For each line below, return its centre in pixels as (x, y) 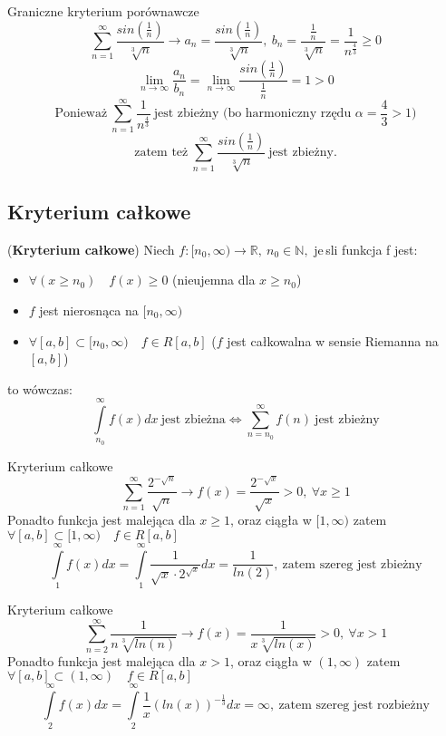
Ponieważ (81, 114)
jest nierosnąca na (89, 310)
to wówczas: (40, 388)
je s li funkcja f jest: (366, 249)
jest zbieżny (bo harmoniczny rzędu (252, 114)
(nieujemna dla (214, 280)
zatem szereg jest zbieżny (352, 564)
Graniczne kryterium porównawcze (103, 11)
